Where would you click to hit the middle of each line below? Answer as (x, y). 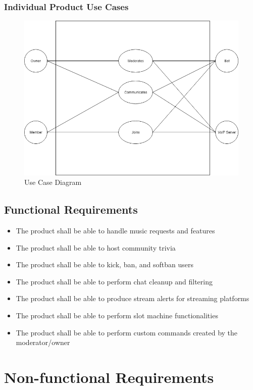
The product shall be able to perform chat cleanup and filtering (114, 281)
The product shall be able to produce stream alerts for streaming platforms (133, 298)
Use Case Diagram (53, 182)
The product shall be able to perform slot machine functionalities (117, 315)
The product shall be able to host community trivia (96, 247)
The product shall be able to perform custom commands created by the (127, 332)
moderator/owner (43, 342)
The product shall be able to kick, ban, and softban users (105, 264)
